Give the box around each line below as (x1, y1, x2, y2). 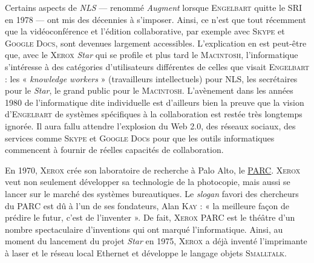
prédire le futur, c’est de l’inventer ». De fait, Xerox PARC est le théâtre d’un (5, 211, 295, 224)
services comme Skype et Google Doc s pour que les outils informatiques (5, 131, 275, 144)
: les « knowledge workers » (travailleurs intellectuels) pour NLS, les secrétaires (5, 72, 298, 85)
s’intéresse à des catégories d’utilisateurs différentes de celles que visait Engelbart (5, 60, 310, 73)
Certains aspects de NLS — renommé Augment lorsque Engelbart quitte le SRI (5, 1, 302, 13)
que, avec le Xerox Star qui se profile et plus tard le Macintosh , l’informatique (5, 48, 298, 61)
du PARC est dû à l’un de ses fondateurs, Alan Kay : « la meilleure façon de (5, 199, 289, 212)
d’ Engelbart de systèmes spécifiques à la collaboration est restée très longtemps (5, 108, 303, 120)
